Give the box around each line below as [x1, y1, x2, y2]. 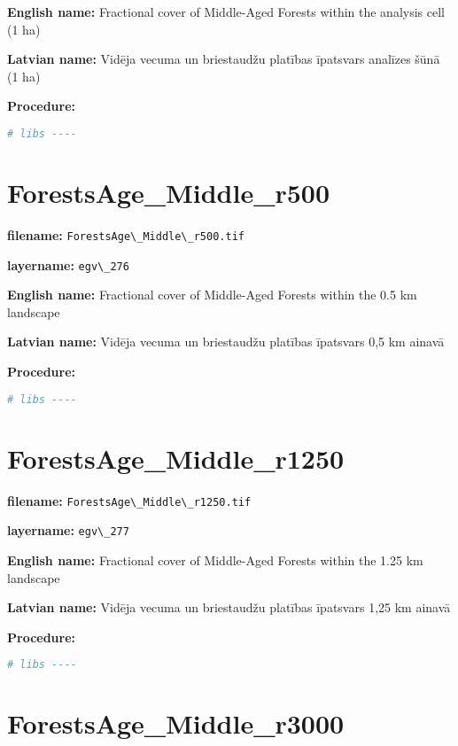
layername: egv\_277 [7, 521, 129, 540]
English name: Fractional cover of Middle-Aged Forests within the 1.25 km [7, 550, 423, 569]
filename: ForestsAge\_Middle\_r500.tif [7, 225, 245, 244]
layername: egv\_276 [7, 255, 129, 274]
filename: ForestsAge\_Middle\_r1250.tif [7, 491, 252, 509]
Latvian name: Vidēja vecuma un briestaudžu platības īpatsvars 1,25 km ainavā [7, 598, 451, 617]
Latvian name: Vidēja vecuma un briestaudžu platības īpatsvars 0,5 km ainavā [7, 332, 445, 351]
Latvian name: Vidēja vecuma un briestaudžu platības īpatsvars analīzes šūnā [7, 50, 440, 68]
